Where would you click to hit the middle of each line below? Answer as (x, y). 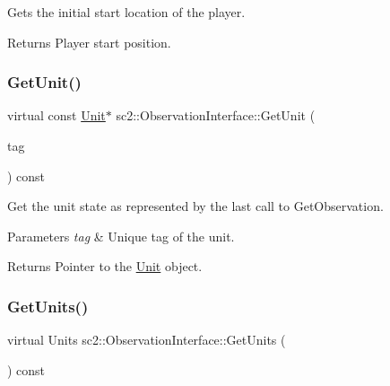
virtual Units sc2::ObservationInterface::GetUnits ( (147, 340)
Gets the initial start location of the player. (126, 12)
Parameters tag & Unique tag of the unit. (121, 236)
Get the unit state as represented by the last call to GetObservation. (195, 206)
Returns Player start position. (89, 42)
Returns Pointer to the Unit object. (105, 266)
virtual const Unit (56, 115)
